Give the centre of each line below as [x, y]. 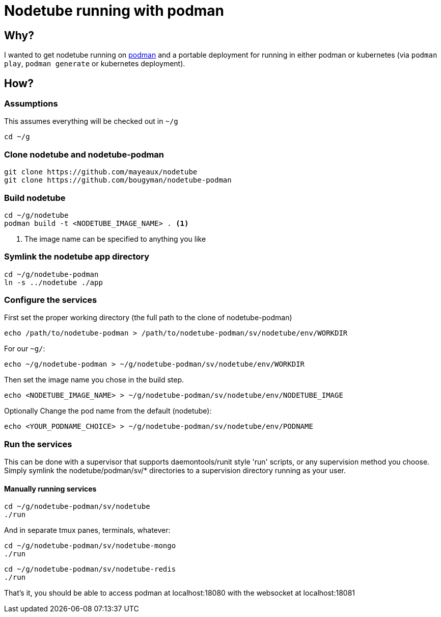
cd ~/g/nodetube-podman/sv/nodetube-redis [90, 569]
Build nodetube [35, 198]
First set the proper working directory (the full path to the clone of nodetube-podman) [148, 318]
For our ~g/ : [25, 349]
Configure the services [51, 300]
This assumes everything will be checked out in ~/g [91, 121]
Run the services [38, 444]
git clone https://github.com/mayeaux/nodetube [101, 172]
